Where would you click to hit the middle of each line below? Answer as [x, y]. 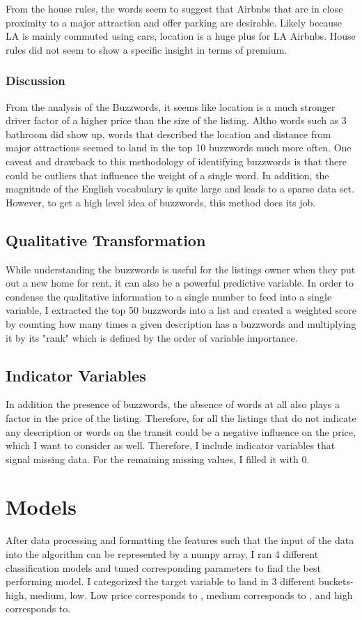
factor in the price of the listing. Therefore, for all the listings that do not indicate [181, 417]
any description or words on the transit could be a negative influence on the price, [181, 431]
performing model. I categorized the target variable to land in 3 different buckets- [180, 581]
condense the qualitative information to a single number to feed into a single [169, 296]
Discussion [36, 81]
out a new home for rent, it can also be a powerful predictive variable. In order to [180, 283]
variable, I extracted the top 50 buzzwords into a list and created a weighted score [181, 310]
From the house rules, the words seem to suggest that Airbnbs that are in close [174, 8]
